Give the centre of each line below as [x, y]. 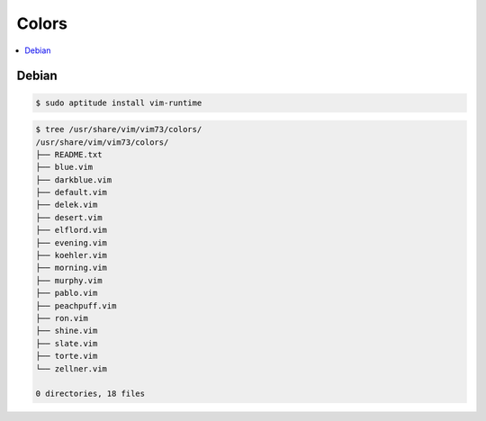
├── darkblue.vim [74, 179]
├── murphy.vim [69, 280]
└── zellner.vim [72, 368]
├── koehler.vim [72, 255]
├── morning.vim [72, 268]
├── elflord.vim [72, 230]
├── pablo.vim [67, 293]
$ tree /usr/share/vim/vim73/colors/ [119, 130]
